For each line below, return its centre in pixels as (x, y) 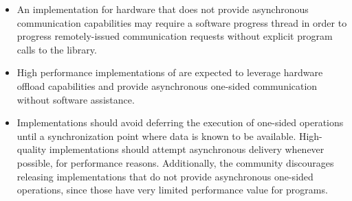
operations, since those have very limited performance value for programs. (172, 190)
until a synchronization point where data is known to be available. (156, 135)
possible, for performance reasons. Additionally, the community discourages (175, 162)
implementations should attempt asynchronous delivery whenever (187, 149)
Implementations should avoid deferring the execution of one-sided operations (180, 122)
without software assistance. (76, 99)
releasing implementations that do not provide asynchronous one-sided (165, 176)
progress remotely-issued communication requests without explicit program (175, 36)
